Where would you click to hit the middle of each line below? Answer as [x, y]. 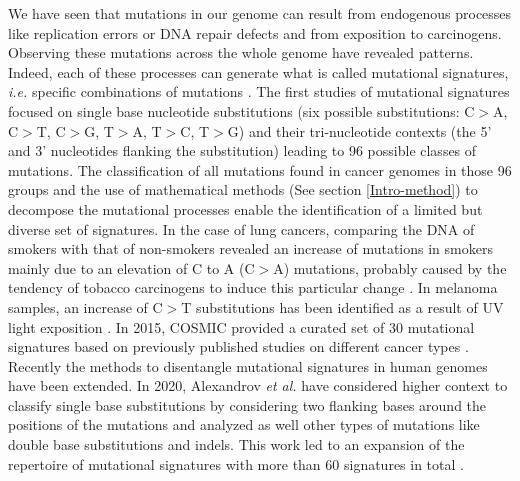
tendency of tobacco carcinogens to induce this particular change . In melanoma [253, 287]
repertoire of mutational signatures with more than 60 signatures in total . [236, 463]
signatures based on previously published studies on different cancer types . [238, 346]
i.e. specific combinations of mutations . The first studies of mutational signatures [259, 91]
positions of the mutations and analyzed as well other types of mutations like [244, 424]
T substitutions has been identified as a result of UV [342, 306]
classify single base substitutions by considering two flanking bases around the [247, 404]
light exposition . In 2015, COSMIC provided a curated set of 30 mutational [241, 326]
